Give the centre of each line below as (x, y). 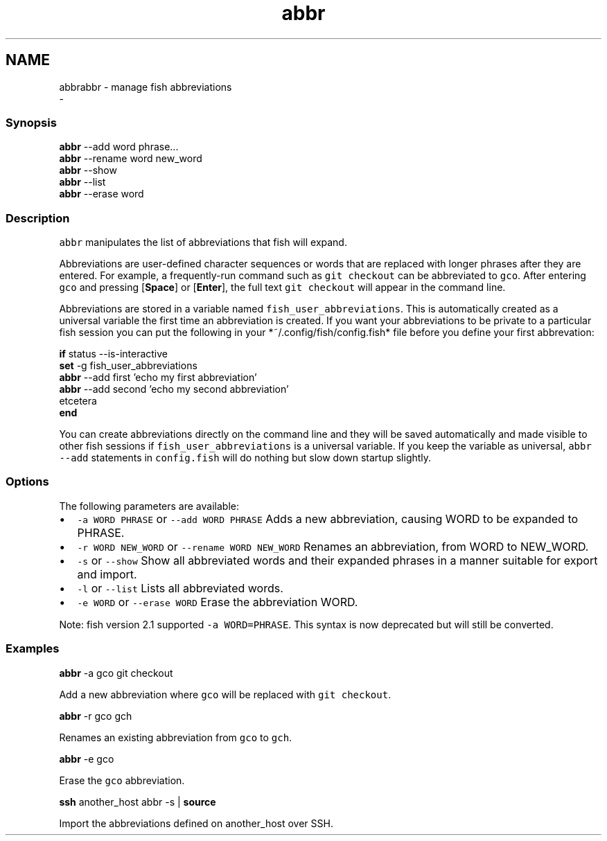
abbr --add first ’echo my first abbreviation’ (158, 378)
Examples (33, 649)
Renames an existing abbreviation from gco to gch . (176, 737)
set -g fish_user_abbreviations (128, 366)
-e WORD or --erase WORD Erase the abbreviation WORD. (218, 602)
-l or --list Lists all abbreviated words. (180, 588)
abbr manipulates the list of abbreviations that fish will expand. (203, 242)
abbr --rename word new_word (131, 159)
